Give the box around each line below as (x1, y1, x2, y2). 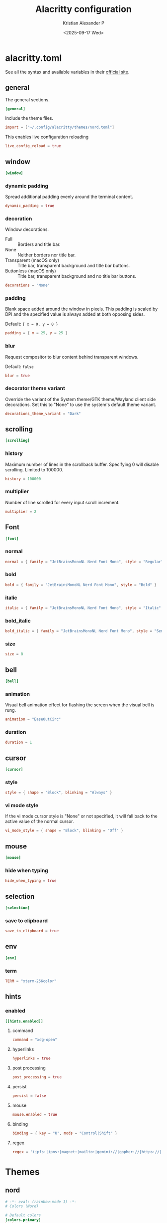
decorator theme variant (5, 385, 66, 392)
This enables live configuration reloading (5, 134, 88, 140)
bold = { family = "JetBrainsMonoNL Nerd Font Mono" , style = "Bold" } (5, 582, 157, 587)
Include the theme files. (5, 115, 54, 121)
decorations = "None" (5, 283, 50, 288)
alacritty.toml (5, 52, 62, 63)
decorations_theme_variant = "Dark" (5, 411, 81, 416)
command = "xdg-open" (12, 1037, 58, 1042)
